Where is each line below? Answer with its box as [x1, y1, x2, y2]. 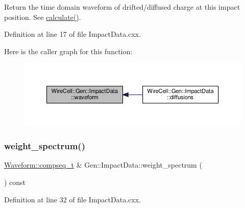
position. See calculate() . [4, 11, 81, 22]
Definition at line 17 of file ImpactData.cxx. [4, 29, 141, 39]
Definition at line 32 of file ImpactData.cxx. [4, 194, 141, 204]
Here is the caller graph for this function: [4, 45, 133, 56]
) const [4, 176, 26, 187]
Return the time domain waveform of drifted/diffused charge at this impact [4, 2, 240, 12]
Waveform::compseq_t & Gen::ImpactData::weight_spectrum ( [4, 159, 202, 170]
